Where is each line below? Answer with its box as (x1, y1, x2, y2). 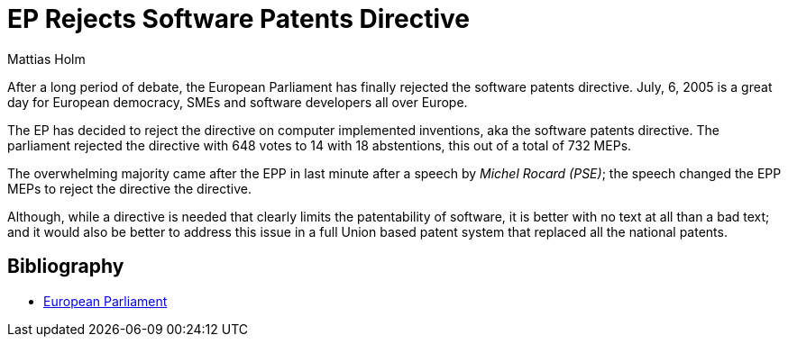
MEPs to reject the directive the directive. (7, 180, 252, 196)
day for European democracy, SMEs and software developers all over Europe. (7, 94, 468, 110)
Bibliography (7, 255, 124, 278)
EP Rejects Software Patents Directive (7, 4, 470, 34)
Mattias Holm (7, 50, 86, 67)
